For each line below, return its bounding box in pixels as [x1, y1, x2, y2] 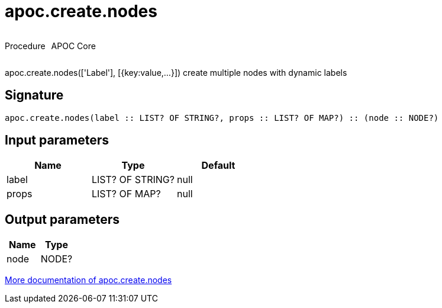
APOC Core [51, 40, 96, 51]
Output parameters [5, 211, 120, 227]
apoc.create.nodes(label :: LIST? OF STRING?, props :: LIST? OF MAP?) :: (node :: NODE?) [5, 113, 439, 123]
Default [201, 159, 235, 172]
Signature [5, 88, 64, 103]
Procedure [5, 40, 46, 51]
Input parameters [5, 133, 109, 148]
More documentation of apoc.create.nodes [5, 275, 172, 285]
